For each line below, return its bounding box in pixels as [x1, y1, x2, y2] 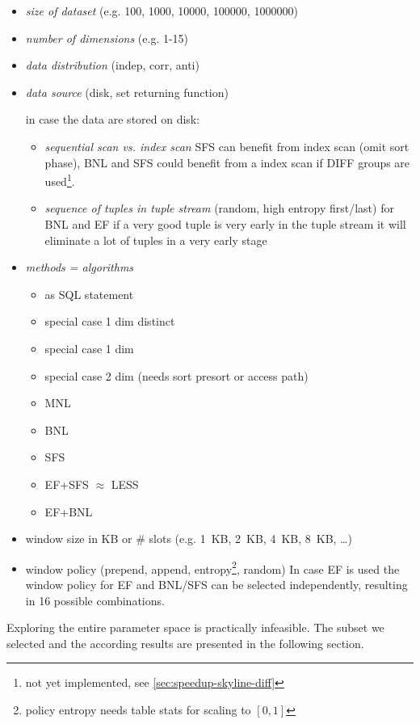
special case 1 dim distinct [44, 313, 175, 330]
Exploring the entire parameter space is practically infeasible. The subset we [6, 619, 384, 636]
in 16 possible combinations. [25, 591, 165, 608]
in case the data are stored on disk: [25, 111, 200, 128]
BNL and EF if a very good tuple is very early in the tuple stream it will [44, 216, 406, 232]
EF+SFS [44, 475, 89, 492]
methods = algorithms [25, 259, 134, 276]
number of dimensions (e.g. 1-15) [25, 29, 189, 46]
